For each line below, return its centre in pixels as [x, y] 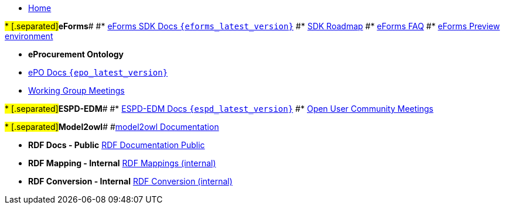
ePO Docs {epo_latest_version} [98, 72]
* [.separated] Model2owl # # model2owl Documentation [112, 127]
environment [29, 36]
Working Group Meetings [76, 90]
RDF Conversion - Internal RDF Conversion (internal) [130, 181]
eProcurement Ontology [76, 54]
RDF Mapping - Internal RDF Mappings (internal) [122, 163]
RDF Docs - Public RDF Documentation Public [117, 145]
